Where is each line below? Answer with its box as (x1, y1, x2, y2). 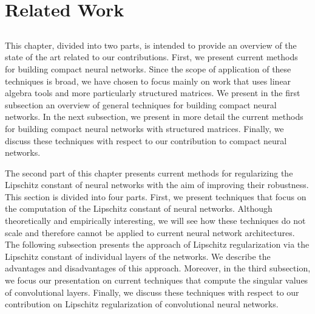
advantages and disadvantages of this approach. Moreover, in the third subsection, (5, 262, 311, 274)
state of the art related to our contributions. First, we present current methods (5, 51, 298, 63)
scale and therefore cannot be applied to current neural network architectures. (5, 226, 295, 239)
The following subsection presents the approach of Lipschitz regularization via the (5, 238, 310, 251)
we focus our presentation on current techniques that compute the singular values (5, 274, 308, 287)
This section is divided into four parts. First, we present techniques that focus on (5, 190, 307, 203)
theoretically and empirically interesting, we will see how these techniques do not (5, 214, 306, 227)
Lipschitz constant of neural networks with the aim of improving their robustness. (5, 178, 309, 191)
